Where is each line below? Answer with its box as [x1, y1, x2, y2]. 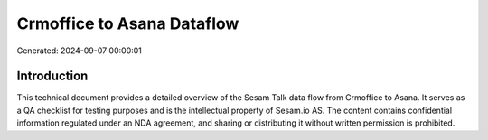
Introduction [16, 69, 89, 84]
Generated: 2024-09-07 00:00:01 [16, 45, 142, 56]
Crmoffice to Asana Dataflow [16, 14, 239, 33]
